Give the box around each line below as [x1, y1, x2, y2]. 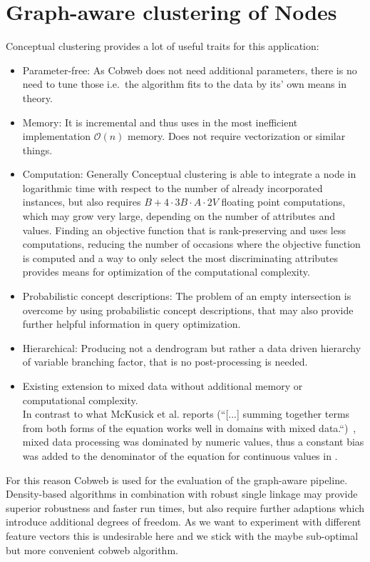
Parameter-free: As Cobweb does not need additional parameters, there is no [22, 62, 357, 77]
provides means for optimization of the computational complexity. [22, 264, 310, 279]
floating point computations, [221, 194, 346, 209]
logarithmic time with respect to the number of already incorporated [22, 180, 323, 195]
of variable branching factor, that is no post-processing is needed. [22, 354, 308, 369]
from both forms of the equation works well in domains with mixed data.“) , [22, 420, 356, 435]
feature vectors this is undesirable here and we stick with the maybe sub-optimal [6, 528, 359, 543]
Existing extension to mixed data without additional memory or [22, 378, 303, 393]
